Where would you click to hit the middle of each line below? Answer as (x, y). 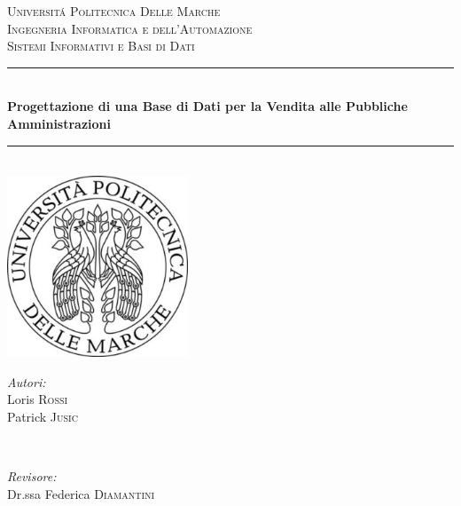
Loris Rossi (38, 399)
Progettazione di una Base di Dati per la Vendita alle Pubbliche (207, 106)
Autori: (27, 381)
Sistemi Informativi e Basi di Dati (101, 46)
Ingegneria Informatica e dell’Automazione (130, 28)
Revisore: (32, 476)
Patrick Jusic (43, 417)
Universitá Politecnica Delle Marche (114, 11)
